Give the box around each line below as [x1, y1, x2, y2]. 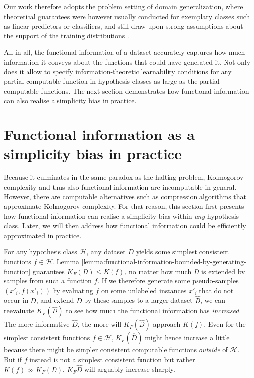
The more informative [4, 319, 70, 329]
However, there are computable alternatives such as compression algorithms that [4, 191, 246, 202]
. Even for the [204, 319, 246, 329]
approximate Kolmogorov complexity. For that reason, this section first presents [4, 201, 244, 211]
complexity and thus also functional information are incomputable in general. [4, 181, 237, 192]
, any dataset [86, 246, 126, 257]
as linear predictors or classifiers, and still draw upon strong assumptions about [4, 21, 243, 31]
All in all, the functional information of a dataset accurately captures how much [4, 47, 245, 57]
